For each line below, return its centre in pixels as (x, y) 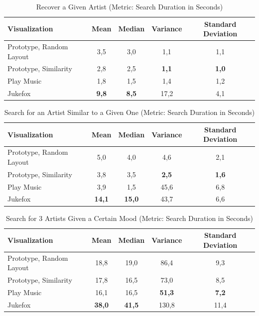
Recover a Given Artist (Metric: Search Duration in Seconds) (129, 6)
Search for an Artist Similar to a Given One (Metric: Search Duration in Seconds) (129, 112)
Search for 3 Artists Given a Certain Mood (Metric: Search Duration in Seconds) (129, 218)
